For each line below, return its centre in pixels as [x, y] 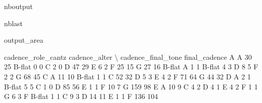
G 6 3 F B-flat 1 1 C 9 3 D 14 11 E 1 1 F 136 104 [81, 96]
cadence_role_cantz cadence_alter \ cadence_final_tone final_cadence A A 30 [128, 57]
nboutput [18, 6]
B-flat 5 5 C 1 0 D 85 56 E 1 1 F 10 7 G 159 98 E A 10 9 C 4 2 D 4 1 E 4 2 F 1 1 [131, 86]
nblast [14, 23]
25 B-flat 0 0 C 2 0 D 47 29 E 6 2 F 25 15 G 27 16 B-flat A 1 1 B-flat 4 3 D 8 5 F [131, 67]
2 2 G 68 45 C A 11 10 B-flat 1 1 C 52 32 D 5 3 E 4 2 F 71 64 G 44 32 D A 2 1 [127, 76]
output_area [24, 40]
